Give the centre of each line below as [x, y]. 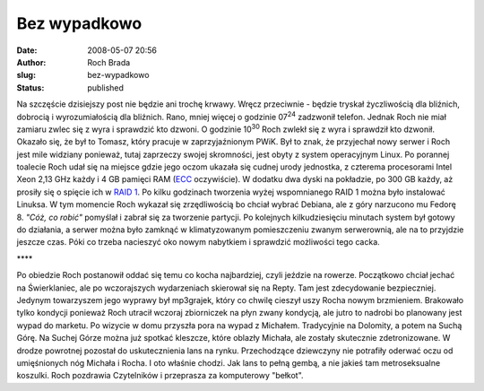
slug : [26, 75]
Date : [27, 50]
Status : [30, 87]
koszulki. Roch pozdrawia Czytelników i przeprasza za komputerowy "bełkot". [160, 376]
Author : [31, 62]
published [106, 87]
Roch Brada [109, 62]
